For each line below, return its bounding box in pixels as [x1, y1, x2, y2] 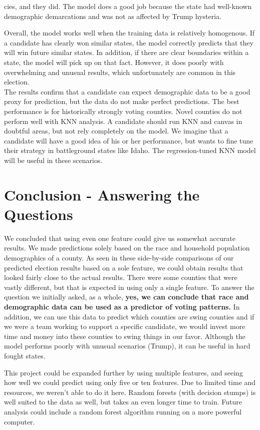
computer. [4, 416, 35, 426]
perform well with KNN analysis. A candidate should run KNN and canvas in [4, 115, 242, 126]
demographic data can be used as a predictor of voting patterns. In [4, 301, 240, 311]
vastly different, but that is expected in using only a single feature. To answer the [4, 281, 254, 292]
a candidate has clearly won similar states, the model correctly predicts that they [4, 37, 253, 47]
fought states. [4, 350, 46, 360]
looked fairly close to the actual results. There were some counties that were [4, 272, 237, 282]
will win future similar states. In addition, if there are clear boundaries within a [4, 47, 249, 57]
